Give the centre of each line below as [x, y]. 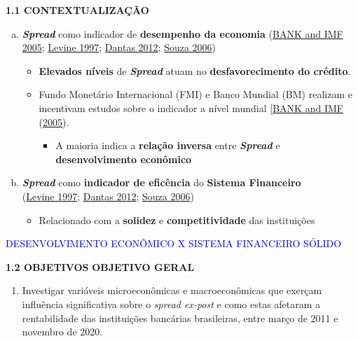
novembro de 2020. [62, 332]
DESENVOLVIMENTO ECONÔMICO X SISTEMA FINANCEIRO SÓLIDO [174, 243]
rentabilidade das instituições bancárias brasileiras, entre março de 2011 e [180, 318]
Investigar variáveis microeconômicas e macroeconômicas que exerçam [172, 290]
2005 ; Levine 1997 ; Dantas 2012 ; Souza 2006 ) [119, 47]
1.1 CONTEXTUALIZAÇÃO [77, 10]
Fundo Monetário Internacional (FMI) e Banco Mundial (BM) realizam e [195, 94]
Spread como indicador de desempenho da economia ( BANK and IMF [183, 33]
